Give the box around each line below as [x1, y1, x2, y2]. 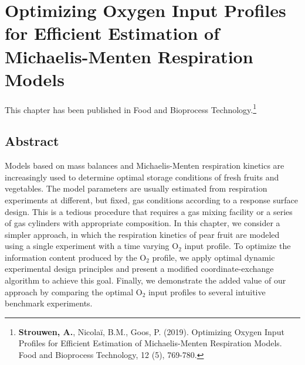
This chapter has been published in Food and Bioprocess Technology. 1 [5, 101, 257, 115]
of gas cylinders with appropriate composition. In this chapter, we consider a [5, 217, 280, 229]
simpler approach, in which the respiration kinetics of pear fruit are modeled [5, 228, 280, 240]
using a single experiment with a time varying [5, 240, 170, 252]
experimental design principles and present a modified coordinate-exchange [5, 262, 274, 275]
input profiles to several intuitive [148, 285, 266, 298]
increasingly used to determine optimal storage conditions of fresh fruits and [5, 170, 279, 183]
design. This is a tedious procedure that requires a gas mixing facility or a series [5, 205, 293, 217]
